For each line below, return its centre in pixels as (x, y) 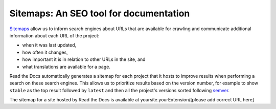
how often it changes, (45, 52)
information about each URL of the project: (54, 35)
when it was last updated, (49, 45)
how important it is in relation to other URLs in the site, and (84, 59)
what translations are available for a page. (66, 67)
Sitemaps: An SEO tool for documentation (100, 13)
